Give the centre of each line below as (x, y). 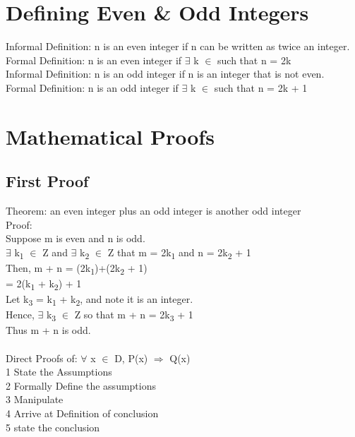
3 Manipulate (35, 399)
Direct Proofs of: (42, 358)
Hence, (20, 315)
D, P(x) (131, 358)
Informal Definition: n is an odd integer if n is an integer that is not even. (165, 74)
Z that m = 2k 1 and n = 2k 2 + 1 (179, 253)
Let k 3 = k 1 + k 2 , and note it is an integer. (100, 300)
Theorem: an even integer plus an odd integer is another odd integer (154, 211)
